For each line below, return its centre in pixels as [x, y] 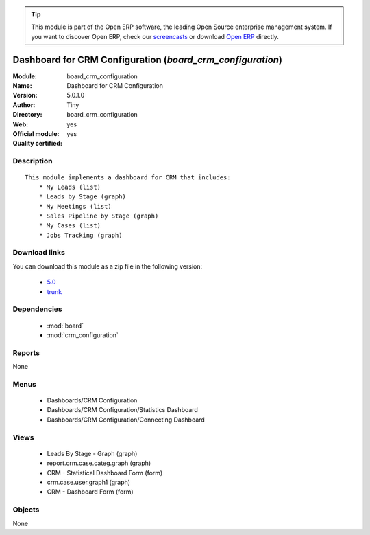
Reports [26, 352]
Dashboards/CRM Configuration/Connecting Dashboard [126, 420]
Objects [26, 510]
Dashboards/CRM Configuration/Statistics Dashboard [122, 410]
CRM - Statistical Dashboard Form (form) [105, 473]
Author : [24, 105]
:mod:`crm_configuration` [83, 335]
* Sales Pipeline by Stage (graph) [99, 216]
